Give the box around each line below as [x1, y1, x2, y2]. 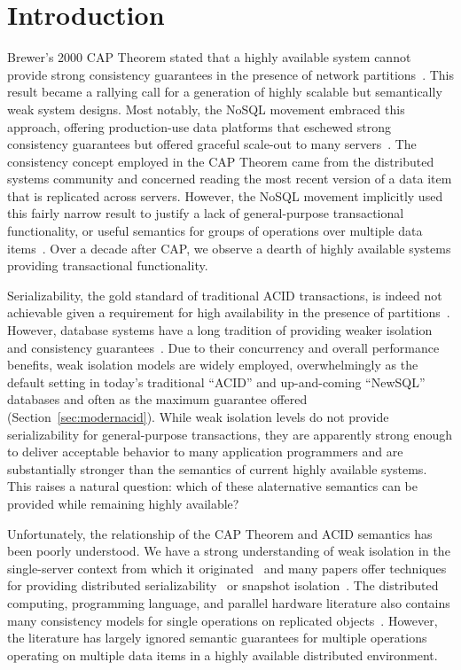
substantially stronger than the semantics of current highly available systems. [7, 459, 427, 478]
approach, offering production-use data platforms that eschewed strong [7, 117, 391, 136]
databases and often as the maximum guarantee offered [7, 390, 308, 409]
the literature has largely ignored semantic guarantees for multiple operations [7, 628, 427, 647]
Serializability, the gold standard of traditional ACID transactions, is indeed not [7, 285, 442, 304]
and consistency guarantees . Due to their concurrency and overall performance [7, 338, 440, 356]
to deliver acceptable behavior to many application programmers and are [7, 442, 403, 461]
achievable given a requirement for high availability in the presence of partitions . [7, 303, 450, 322]
